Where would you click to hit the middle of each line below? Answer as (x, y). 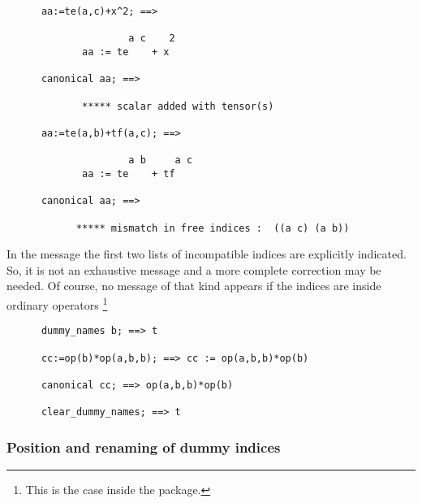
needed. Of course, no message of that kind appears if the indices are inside (194, 286)
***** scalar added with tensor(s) (178, 106)
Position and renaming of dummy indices (144, 447)
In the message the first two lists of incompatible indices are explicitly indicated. (207, 254)
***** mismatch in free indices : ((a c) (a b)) (213, 228)
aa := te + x (126, 52)
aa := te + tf (129, 173)
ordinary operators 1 (57, 303)
